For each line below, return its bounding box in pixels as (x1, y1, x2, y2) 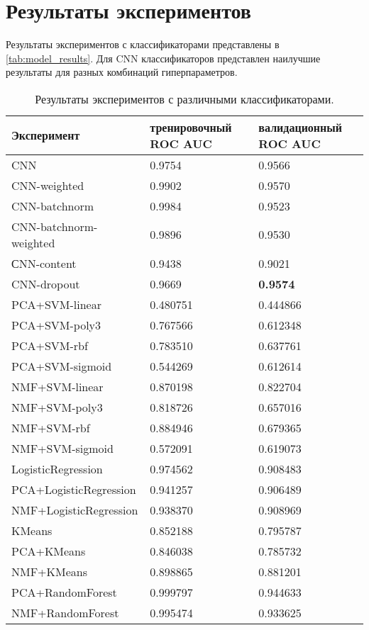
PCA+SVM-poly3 (11, 316, 101, 333)
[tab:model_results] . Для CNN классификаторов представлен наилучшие (6, 50, 321, 65)
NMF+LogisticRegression (11, 501, 138, 518)
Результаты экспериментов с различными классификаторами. (35, 90, 334, 107)
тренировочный (150, 118, 232, 135)
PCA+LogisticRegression (11, 480, 136, 497)
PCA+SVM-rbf (11, 337, 88, 354)
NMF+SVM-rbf (11, 419, 90, 436)
